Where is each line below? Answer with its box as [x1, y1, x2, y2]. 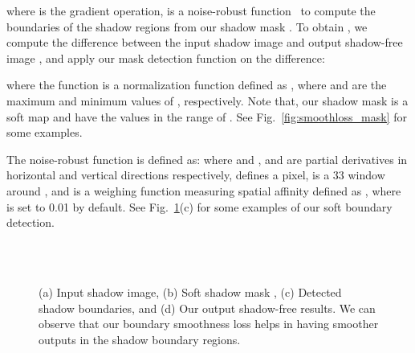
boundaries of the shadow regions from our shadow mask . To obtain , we [6, 18, 368, 35]
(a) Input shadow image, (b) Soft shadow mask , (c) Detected [39, 283, 342, 300]
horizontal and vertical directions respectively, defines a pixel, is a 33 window [6, 166, 385, 183]
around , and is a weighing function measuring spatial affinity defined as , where [6, 182, 401, 199]
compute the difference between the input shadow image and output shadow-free [6, 34, 403, 51]
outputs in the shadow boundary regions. [39, 330, 241, 347]
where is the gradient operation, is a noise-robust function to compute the [6, 2, 376, 18]
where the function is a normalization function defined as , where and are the [6, 76, 387, 93]
